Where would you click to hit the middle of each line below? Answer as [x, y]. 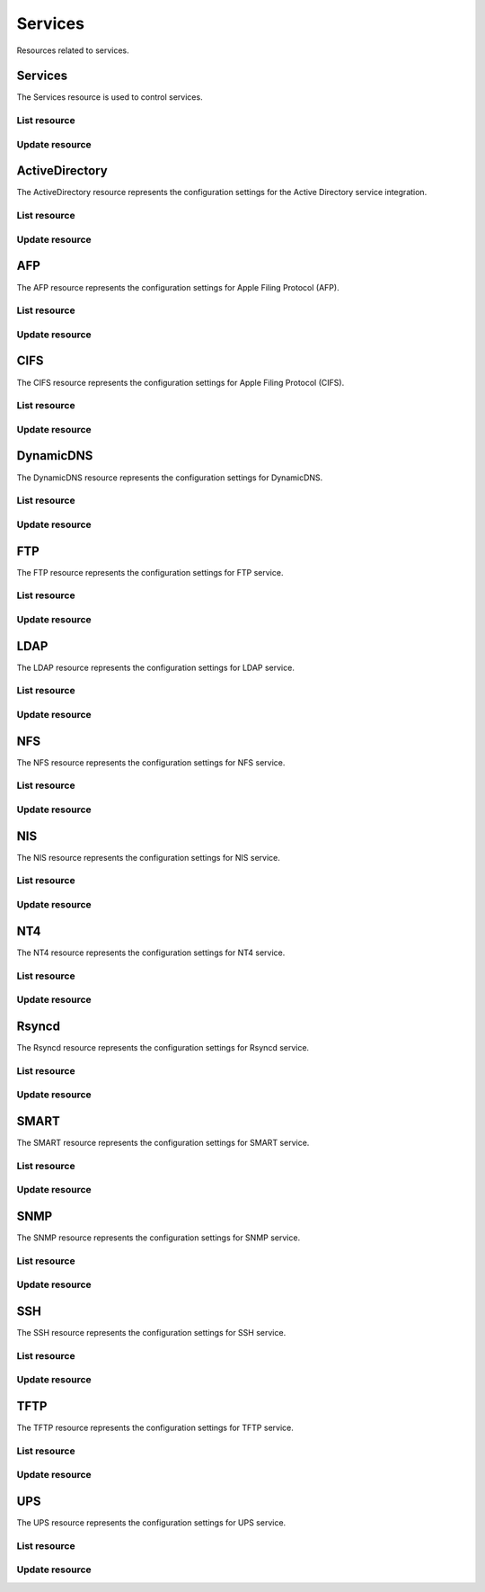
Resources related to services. [73, 50]
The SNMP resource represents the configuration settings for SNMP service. [159, 1238]
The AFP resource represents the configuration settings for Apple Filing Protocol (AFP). [178, 287]
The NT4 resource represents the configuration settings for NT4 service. [151, 953]
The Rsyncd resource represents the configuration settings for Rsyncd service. [163, 1047]
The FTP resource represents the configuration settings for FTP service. [150, 572]
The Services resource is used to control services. [110, 97]
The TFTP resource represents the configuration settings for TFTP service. [155, 1427]
